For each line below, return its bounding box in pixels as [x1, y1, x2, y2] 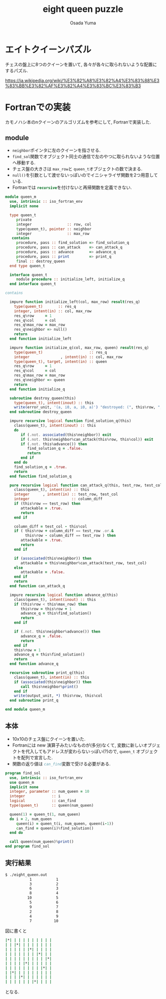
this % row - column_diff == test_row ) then [25, 533, 116, 538]
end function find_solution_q [9, 473, 72, 479]
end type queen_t [9, 263, 45, 268]
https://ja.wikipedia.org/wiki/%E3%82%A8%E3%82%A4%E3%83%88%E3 [5, 77, 160, 83]
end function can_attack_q [9, 584, 65, 588]
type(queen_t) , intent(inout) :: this [14, 400, 94, 405]
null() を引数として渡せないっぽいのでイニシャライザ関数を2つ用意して [12, 172, 158, 178]
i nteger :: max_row [16, 231, 90, 236]
